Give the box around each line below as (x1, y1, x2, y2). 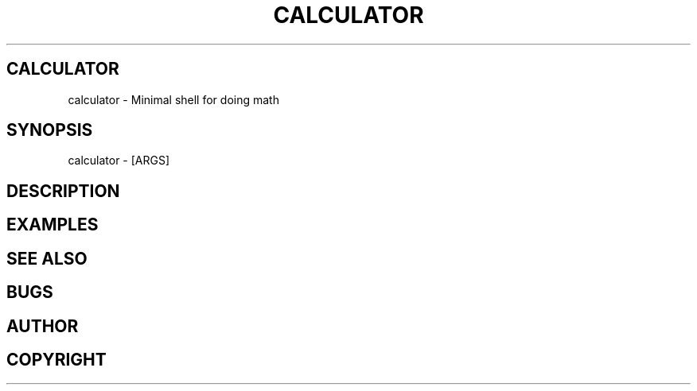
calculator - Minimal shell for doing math (68, 92, 279, 106)
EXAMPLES (6, 215, 99, 235)
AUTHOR (6, 316, 79, 336)
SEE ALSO (6, 248, 88, 269)
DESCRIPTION (6, 180, 120, 201)
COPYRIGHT (6, 349, 107, 370)
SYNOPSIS (6, 120, 93, 141)
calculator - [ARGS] (68, 153, 170, 168)
